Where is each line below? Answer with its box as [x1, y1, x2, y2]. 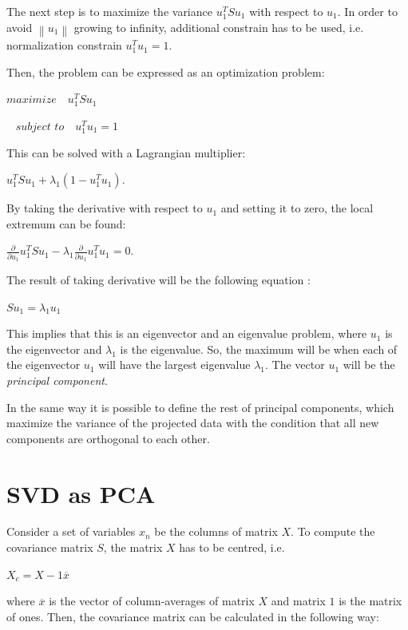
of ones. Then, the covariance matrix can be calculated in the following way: [6, 608, 379, 624]
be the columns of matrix [154, 523, 278, 540]
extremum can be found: [6, 215, 126, 232]
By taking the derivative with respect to [6, 200, 203, 216]
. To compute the [291, 523, 375, 540]
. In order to [337, 3, 398, 19]
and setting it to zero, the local [220, 200, 374, 216]
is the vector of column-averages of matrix [49, 592, 255, 609]
